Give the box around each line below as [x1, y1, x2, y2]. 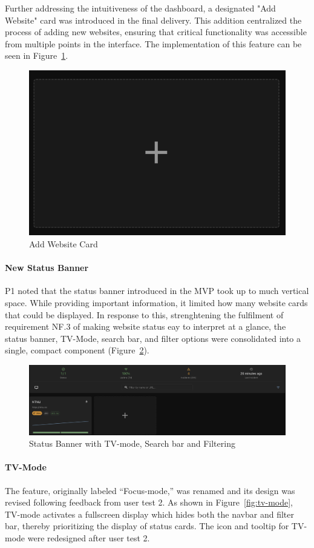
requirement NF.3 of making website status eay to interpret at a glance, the [5, 320, 286, 333]
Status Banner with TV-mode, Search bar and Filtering [29, 437, 235, 450]
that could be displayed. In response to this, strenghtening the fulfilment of [5, 308, 284, 321]
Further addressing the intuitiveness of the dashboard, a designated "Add [5, 2, 276, 14]
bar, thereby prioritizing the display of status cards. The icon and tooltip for [5, 520, 289, 532]
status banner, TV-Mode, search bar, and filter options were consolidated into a [5, 332, 301, 344]
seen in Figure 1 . [5, 49, 68, 62]
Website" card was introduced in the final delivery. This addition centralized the [5, 13, 302, 26]
